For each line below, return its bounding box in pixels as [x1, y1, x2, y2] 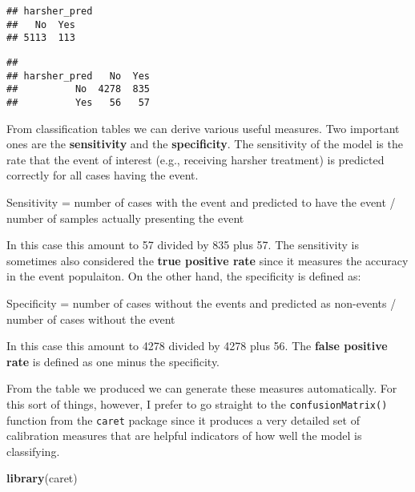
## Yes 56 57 [6, 96, 150, 108]
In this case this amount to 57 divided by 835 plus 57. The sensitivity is [6, 236, 359, 253]
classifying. [6, 442, 60, 459]
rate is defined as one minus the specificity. [6, 353, 220, 369]
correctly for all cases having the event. [6, 167, 199, 183]
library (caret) [6, 470, 78, 486]
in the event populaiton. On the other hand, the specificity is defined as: [6, 268, 361, 284]
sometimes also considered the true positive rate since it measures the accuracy [6, 252, 409, 268]
